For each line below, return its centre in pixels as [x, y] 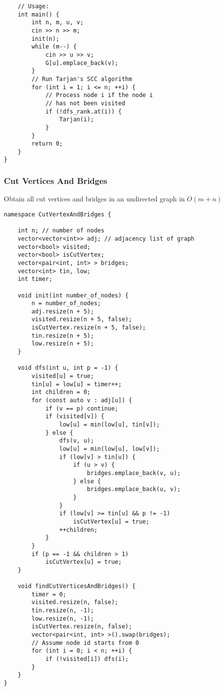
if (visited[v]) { [75, 417]
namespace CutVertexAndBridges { [58, 214]
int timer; [35, 279]
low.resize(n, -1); [63, 618]
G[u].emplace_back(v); [82, 63]
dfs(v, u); [77, 441]
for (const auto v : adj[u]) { [82, 401]
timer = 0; [49, 594]
